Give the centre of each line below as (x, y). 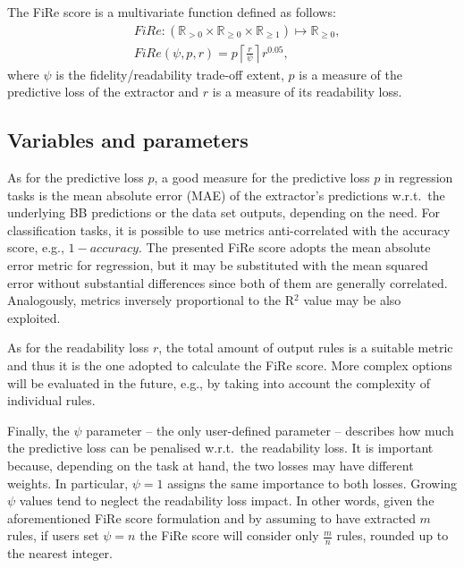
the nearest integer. (60, 553)
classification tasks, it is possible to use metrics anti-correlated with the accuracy (229, 229)
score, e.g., (36, 247)
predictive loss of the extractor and (103, 92)
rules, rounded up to (392, 535)
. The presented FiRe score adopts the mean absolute (284, 247)
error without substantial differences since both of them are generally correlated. (228, 282)
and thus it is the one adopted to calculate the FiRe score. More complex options (230, 365)
